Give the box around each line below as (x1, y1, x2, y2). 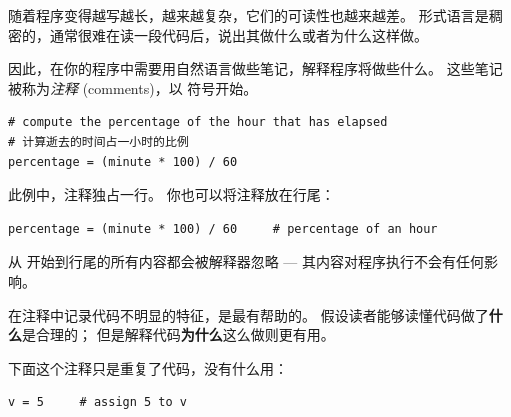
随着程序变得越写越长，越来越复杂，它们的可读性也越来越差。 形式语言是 (8, 5, 489, 25)
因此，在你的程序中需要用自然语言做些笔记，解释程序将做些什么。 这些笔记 (8, 58, 503, 79)
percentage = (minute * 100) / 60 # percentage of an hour (8, 221, 438, 236)
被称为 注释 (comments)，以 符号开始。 (8, 77, 258, 98)
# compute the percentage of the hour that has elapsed (8, 115, 388, 130)
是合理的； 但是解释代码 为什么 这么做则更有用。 (22, 324, 335, 345)
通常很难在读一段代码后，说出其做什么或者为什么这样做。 (49, 24, 428, 45)
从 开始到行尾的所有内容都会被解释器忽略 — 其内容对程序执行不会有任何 (8, 251, 484, 272)
